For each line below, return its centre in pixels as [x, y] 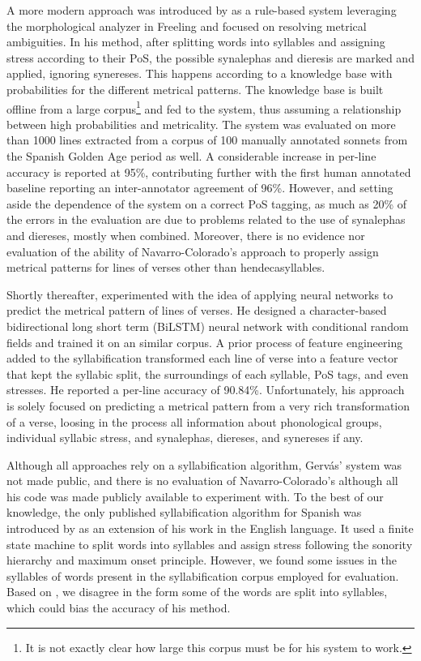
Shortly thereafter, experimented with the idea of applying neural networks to [200, 294]
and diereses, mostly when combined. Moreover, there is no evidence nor [186, 235]
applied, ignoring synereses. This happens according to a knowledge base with [200, 73]
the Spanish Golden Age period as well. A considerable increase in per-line [191, 156]
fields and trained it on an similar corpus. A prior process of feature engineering [205, 342]
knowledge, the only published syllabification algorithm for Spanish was [184, 512]
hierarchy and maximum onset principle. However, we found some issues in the [202, 560]
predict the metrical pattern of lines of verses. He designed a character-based [197, 310]
